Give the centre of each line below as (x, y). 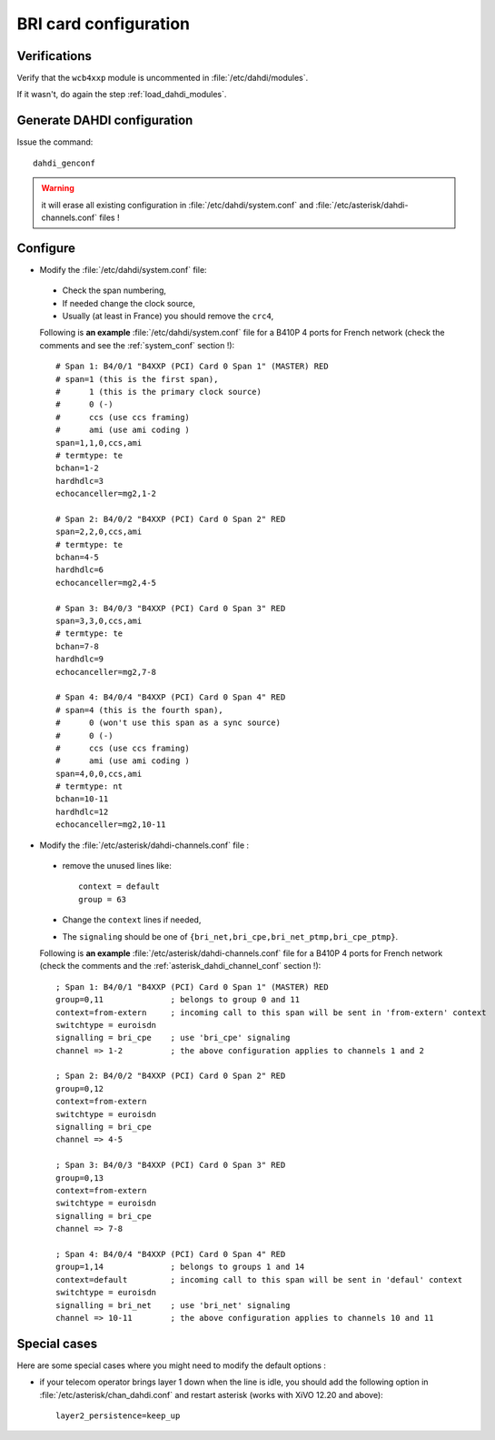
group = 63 (103, 899)
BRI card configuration (104, 24)
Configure (46, 248)
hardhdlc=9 (80, 659)
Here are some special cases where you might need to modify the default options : (172, 1365)
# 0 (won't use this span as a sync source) (168, 723)
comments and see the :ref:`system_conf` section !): (137, 345)
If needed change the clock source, (129, 303)
